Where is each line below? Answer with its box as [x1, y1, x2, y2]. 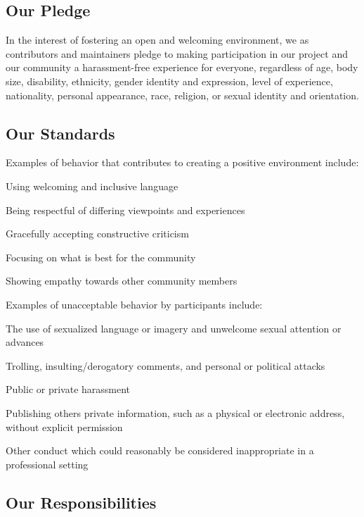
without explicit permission [6, 419, 123, 434]
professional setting [6, 456, 89, 471]
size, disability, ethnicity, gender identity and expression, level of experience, [6, 73, 333, 88]
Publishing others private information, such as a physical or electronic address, [6, 405, 345, 420]
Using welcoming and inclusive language [6, 178, 178, 193]
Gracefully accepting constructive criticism [6, 226, 189, 241]
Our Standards [6, 122, 115, 144]
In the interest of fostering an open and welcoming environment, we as [6, 32, 309, 47]
